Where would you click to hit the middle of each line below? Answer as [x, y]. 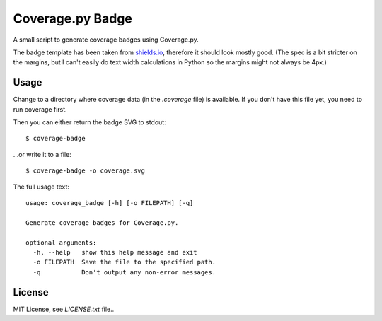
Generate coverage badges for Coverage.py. [102, 222]
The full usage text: [41, 187]
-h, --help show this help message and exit [115, 252]
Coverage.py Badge [73, 18]
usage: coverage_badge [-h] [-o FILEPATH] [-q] [110, 203]
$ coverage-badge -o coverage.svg [85, 171]
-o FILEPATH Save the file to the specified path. [124, 262]
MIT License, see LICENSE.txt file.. [64, 309]
